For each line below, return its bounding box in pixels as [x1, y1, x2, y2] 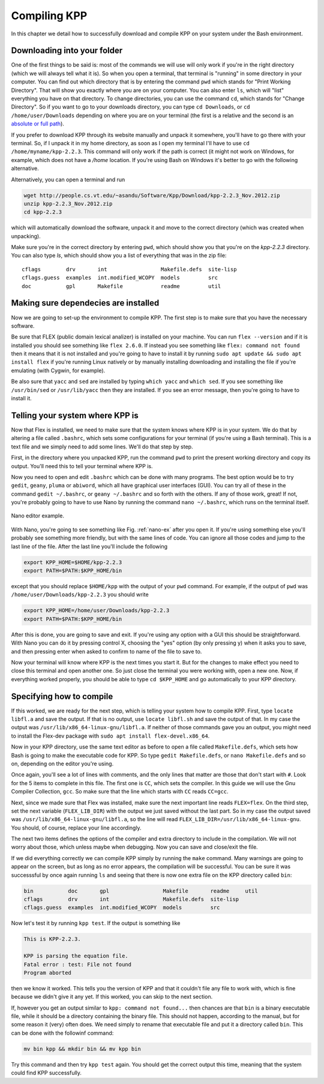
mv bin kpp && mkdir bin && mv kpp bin [23, 1045, 141, 1052]
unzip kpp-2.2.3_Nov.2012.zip [23, 200, 113, 207]
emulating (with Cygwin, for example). [11, 367, 106, 374]
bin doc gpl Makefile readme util [23, 887, 258, 894]
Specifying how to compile [11, 691, 113, 702]
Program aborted [23, 969, 72, 976]
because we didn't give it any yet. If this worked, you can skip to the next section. [11, 993, 213, 1001]
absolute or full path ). [11, 120, 64, 127]
